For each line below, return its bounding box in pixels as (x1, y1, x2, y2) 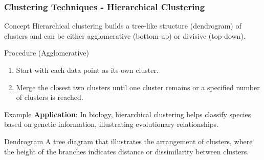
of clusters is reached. (16, 92, 83, 102)
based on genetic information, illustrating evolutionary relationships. (4, 119, 218, 129)
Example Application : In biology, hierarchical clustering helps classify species (4, 109, 251, 119)
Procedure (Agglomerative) (4, 47, 89, 58)
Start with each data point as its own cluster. (16, 65, 159, 75)
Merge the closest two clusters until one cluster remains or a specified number (16, 82, 260, 92)
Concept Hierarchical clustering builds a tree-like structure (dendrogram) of (4, 20, 241, 31)
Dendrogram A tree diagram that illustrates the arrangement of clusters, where (4, 136, 253, 146)
